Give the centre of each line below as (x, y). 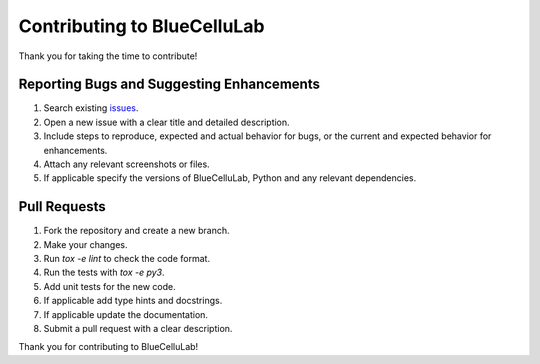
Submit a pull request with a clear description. (138, 329)
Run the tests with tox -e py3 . (104, 272)
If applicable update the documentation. (126, 314)
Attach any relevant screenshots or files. (126, 164)
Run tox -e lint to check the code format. (126, 259)
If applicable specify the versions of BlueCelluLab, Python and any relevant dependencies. (230, 178)
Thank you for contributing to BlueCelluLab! (108, 347)
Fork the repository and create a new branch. (136, 231)
